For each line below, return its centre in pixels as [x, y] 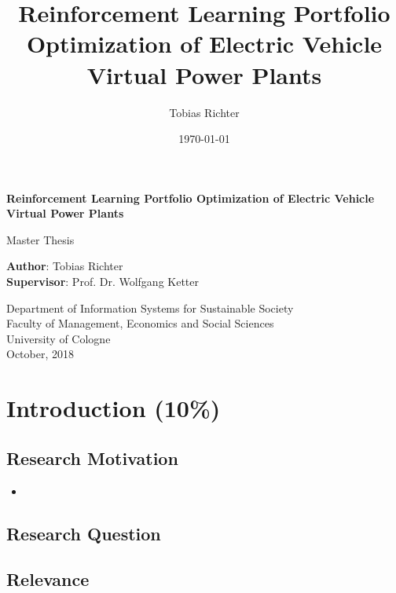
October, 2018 [40, 354]
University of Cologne [59, 338]
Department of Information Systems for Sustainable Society [150, 307]
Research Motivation [92, 458]
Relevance [48, 579]
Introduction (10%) [114, 408]
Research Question [84, 533]
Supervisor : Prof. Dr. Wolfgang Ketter [103, 282]
